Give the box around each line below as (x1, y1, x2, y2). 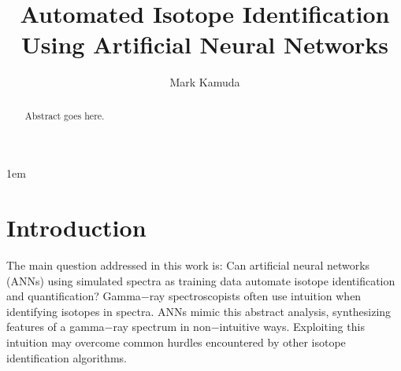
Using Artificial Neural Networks (20, 28, 389, 61)
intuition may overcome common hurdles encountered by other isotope (6, 334, 346, 351)
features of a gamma (6, 318, 105, 335)
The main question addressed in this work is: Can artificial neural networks (6, 257, 370, 274)
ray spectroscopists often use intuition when (149, 288, 362, 304)
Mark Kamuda (169, 74, 240, 90)
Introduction (6, 211, 147, 244)
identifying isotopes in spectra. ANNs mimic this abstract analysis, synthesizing (6, 303, 392, 319)
